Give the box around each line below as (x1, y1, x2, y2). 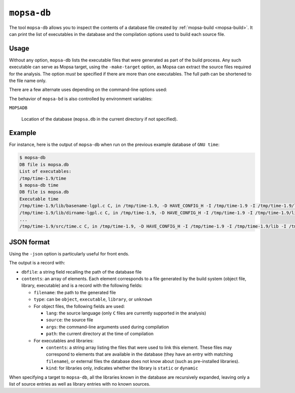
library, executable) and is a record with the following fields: (21, 282, 143, 288)
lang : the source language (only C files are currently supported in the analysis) (46, 310, 206, 316)
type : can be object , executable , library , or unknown (33, 296, 152, 302)
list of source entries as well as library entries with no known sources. (9, 381, 150, 387)
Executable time (19, 196, 59, 201)
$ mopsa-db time (19, 182, 59, 188)
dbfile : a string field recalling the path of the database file (21, 269, 142, 275)
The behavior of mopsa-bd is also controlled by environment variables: (9, 96, 153, 102)
